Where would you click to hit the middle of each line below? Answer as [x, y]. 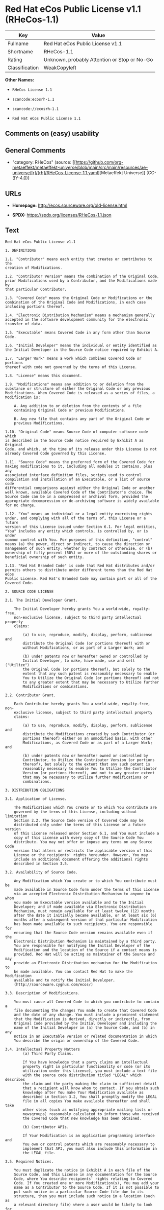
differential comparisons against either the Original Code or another [80, 488]
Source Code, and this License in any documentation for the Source [85, 1174]
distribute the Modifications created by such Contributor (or [89, 734]
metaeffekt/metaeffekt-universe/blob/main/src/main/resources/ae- [80, 168]
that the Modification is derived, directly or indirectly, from [82, 1019]
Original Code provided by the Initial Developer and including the [85, 1023]
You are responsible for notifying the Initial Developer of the [82, 945]
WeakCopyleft [60, 68]
